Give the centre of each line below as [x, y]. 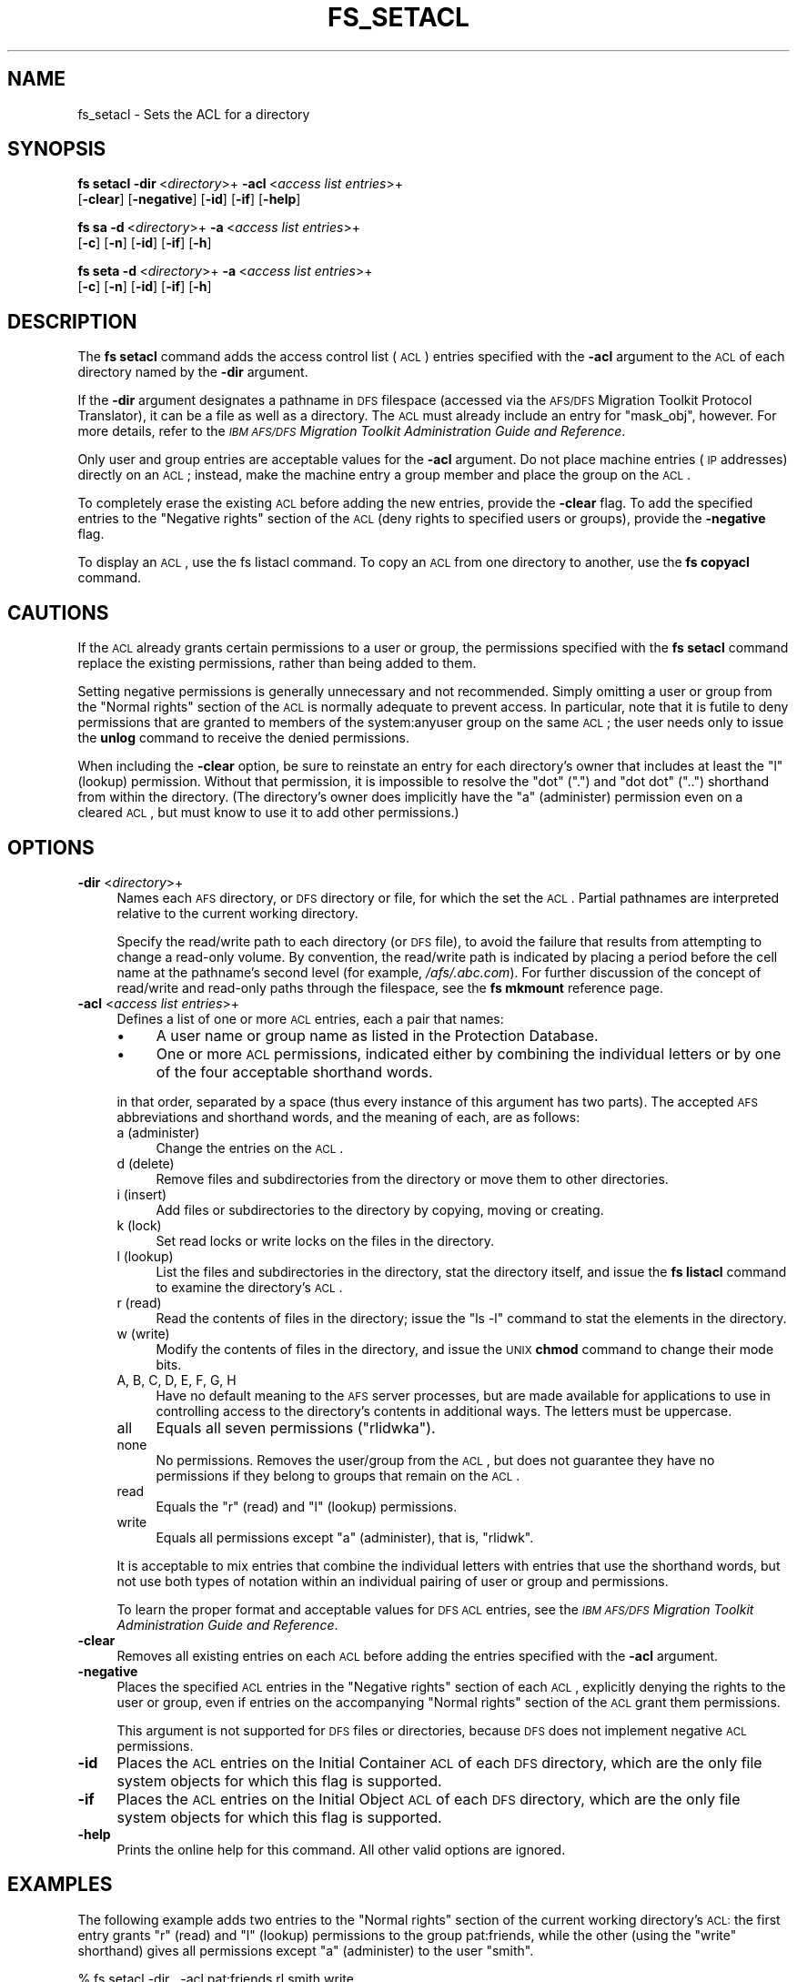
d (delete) [146, 1163]
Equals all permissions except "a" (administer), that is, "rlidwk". [345, 1537]
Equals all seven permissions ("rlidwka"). [296, 1427]
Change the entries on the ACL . [250, 1148]
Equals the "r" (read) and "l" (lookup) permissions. [307, 1506]
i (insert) [142, 1194]
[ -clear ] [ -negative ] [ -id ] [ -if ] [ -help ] [189, 199]
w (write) [143, 1333]
